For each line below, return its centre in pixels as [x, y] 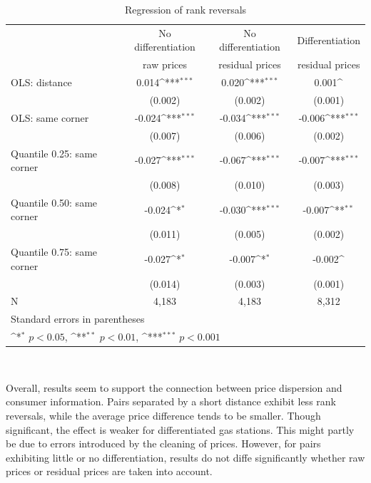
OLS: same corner [50, 117]
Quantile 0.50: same [54, 202]
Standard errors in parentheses [78, 319]
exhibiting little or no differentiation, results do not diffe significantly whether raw [185, 457]
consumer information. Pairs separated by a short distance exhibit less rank [171, 401]
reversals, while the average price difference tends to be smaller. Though [163, 415]
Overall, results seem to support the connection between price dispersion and [174, 387]
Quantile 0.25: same [54, 153]
